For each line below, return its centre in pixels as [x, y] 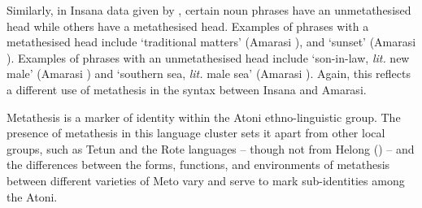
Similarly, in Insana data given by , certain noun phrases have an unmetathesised [209, 10]
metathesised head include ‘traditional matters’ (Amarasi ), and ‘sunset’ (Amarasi [211, 42]
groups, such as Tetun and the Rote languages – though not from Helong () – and [211, 148]
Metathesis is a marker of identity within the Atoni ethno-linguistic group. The [204, 117]
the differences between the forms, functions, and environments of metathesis [198, 165]
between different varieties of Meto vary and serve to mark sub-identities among [206, 180]
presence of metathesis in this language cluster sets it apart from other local [196, 133]
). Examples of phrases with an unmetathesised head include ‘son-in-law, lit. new [208, 57]
